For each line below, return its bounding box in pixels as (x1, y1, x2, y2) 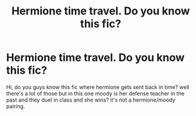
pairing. (6, 102, 25, 109)
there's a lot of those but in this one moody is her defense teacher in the (6, 90, 185, 97)
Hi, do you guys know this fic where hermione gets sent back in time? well (6, 83, 190, 91)
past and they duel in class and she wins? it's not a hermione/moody (6, 96, 176, 103)
